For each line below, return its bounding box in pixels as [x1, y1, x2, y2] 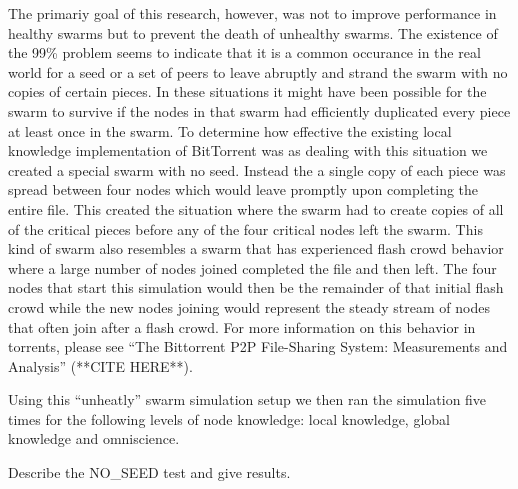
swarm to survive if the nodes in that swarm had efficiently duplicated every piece [8, 100, 511, 121]
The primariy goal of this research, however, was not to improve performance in [8, 3, 497, 23]
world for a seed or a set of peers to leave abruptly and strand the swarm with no [8, 61, 508, 82]
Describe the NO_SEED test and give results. [8, 462, 291, 483]
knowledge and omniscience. [8, 428, 180, 449]
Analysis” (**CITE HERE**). [8, 355, 193, 376]
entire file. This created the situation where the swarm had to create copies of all [8, 198, 504, 219]
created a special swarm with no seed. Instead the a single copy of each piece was [8, 159, 506, 180]
